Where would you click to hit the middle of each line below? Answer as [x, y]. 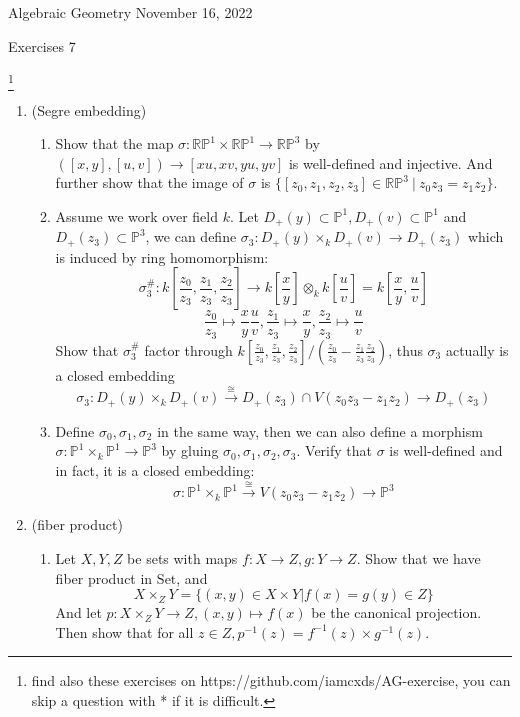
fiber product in [104, 577]
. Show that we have [418, 557]
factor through [188, 349]
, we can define [191, 236]
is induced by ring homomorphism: [162, 256]
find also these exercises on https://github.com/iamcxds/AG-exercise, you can [271, 680]
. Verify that [334, 450]
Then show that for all [124, 631]
